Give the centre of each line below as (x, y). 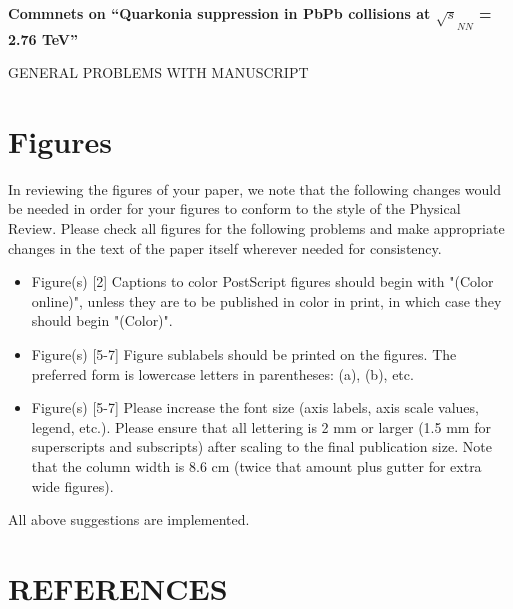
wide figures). (72, 485)
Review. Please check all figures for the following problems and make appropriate (256, 228)
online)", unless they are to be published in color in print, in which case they (266, 300)
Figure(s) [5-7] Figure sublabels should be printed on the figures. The (244, 354)
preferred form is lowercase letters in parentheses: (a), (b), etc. (222, 373)
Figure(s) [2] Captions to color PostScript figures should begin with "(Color (262, 281)
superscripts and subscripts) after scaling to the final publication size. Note (261, 446)
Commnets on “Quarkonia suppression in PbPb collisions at (219, 13)
